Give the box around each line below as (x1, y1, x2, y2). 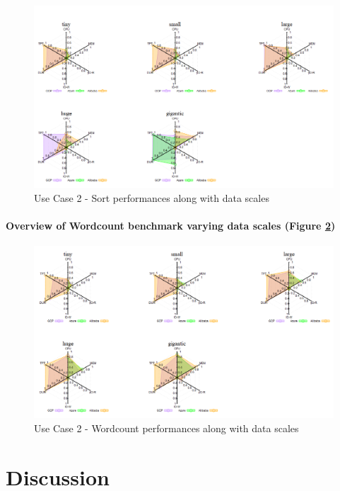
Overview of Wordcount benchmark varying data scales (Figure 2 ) (6, 218, 336, 232)
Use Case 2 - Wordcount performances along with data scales (34, 420, 299, 435)
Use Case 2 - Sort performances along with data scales (34, 190, 269, 205)
